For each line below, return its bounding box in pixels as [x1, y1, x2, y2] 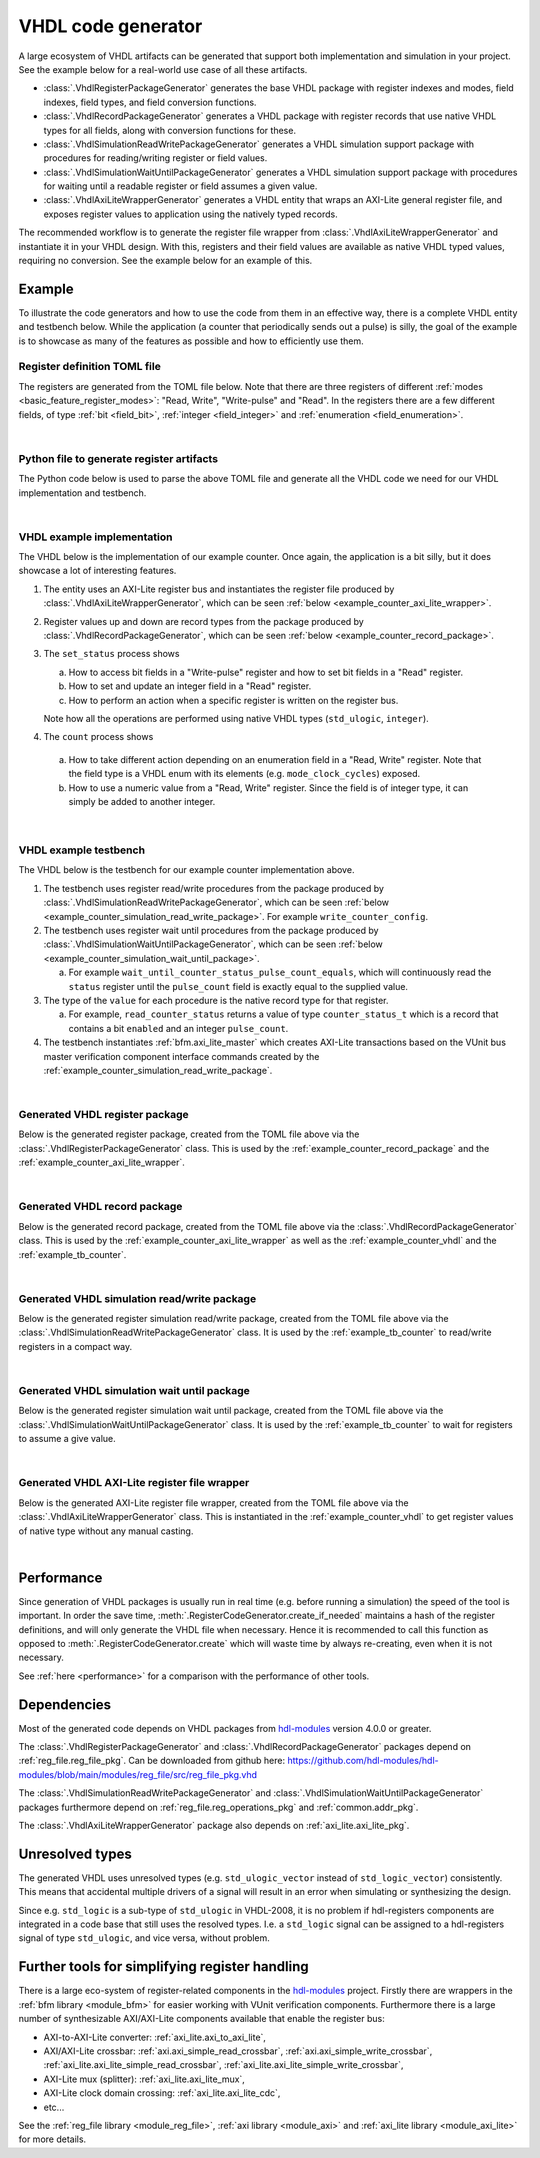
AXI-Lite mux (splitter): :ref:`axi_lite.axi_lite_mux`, [43, 2073, 245, 2085]
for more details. [18, 2133, 87, 2145]
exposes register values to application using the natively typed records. [43, 208, 339, 220]
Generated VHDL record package [18, 1200, 183, 1214]
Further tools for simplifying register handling [18, 1958, 309, 1975]
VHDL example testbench [18, 843, 145, 857]
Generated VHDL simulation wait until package [18, 1384, 250, 1398]
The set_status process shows [43, 648, 180, 660]
